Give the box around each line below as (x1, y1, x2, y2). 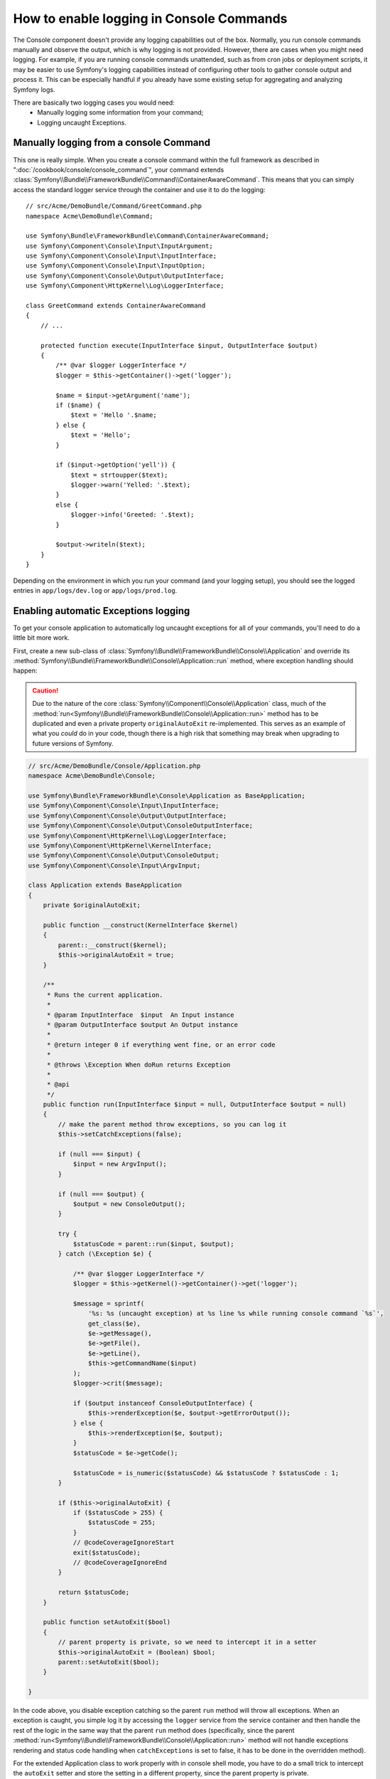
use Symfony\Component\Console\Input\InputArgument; (26, 242, 213, 250)
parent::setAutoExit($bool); (58, 1658, 160, 1666)
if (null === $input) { (58, 1150, 141, 1158)
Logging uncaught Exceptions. (37, 118, 127, 127)
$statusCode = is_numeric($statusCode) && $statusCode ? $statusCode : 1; (72, 1469, 340, 1477)
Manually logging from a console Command (13, 137, 211, 149)
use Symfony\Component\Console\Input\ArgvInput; (28, 861, 201, 870)
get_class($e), (87, 1319, 141, 1327)
